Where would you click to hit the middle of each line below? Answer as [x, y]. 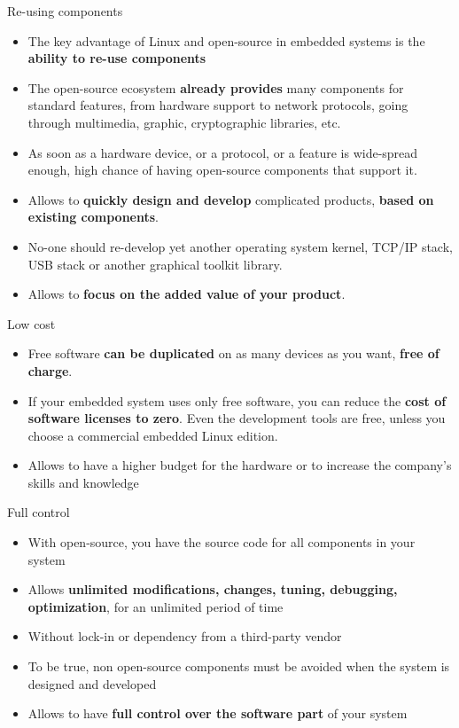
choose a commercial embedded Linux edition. [153, 435]
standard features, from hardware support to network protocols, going [218, 105]
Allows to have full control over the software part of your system [218, 713]
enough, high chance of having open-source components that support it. [222, 170]
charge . [50, 370]
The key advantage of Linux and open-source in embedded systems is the [226, 40]
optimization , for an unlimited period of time [156, 606]
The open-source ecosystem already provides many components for [216, 87]
